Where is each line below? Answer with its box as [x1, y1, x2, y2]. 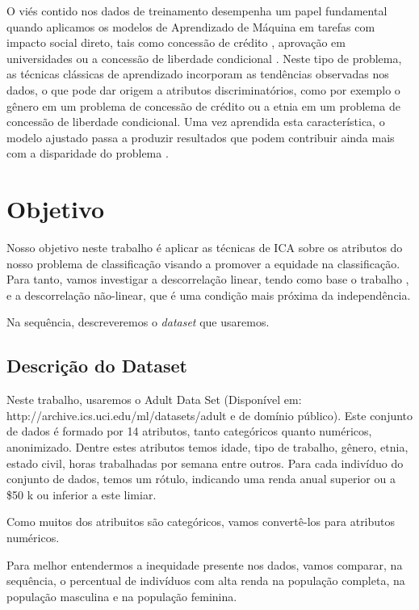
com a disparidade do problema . [6, 145, 169, 162]
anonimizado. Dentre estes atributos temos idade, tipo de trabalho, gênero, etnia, [6, 439, 409, 456]
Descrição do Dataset [6, 353, 188, 378]
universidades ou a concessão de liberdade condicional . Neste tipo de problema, [6, 49, 402, 66]
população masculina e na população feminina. [6, 587, 237, 604]
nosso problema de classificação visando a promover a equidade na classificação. [6, 255, 400, 271]
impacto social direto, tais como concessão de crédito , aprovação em [6, 34, 346, 51]
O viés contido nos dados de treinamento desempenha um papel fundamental [6, 2, 388, 19]
